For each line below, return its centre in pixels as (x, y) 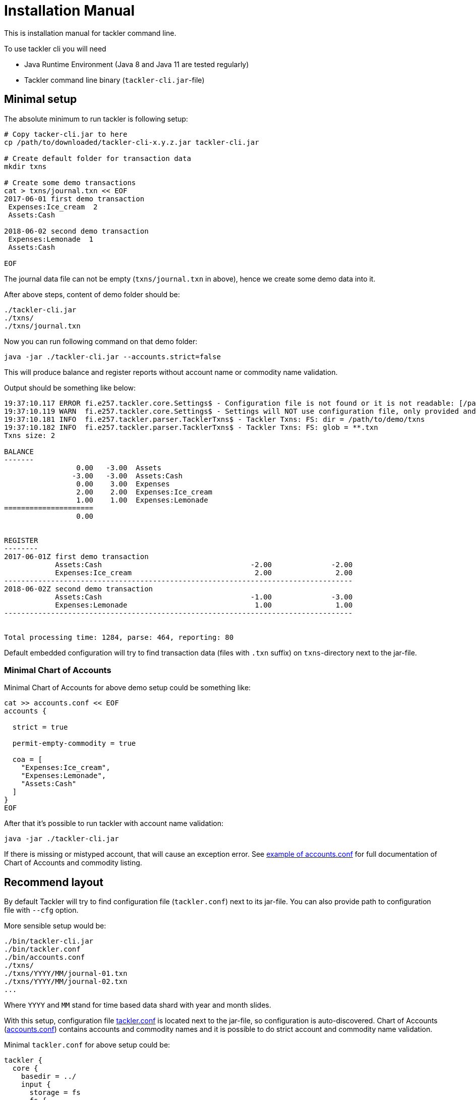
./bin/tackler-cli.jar (49, 941)
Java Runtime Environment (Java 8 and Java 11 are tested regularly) (137, 64)
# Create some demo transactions (70, 182)
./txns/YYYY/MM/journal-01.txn (66, 974)
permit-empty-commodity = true (74, 744)
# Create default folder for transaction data (98, 158)
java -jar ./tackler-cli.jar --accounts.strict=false (112, 356)
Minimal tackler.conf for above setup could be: (87, 1045)
